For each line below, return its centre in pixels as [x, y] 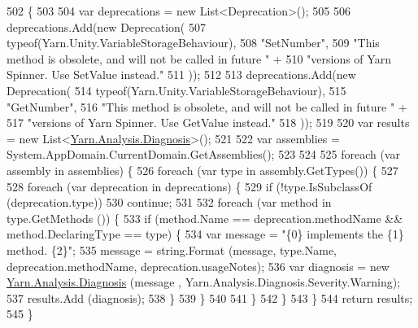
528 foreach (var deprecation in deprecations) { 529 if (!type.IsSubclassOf [189, 186]
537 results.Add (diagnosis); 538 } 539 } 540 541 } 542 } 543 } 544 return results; [210, 297]
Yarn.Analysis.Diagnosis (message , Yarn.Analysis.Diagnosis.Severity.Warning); [203, 282]
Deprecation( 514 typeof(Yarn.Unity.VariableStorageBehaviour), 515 [176, 90]
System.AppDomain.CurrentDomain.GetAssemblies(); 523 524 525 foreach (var [203, 154]
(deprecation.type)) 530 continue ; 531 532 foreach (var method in [169, 202]
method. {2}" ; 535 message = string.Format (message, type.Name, [172, 249]
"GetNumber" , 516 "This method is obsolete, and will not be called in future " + [207, 106]
